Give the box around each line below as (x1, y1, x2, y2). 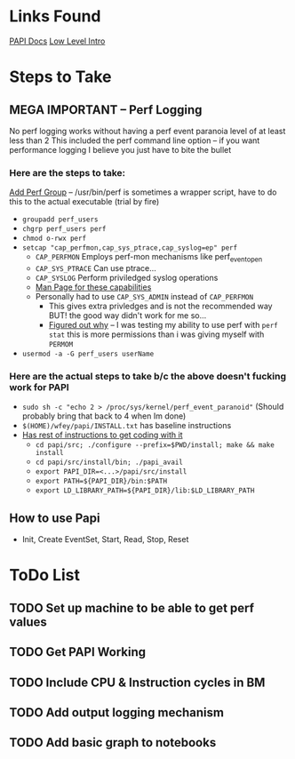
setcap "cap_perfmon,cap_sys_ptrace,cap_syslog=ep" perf (21, 244, 238, 252)
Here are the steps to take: (9, 166, 126, 179)
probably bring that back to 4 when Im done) (21, 411, 187, 421)
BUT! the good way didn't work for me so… (48, 310, 207, 321)
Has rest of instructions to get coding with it (21, 429, 183, 441)
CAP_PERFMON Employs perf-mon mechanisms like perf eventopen (35, 252, 263, 264)
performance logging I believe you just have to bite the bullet (9, 144, 232, 155)
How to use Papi (9, 510, 100, 525)
